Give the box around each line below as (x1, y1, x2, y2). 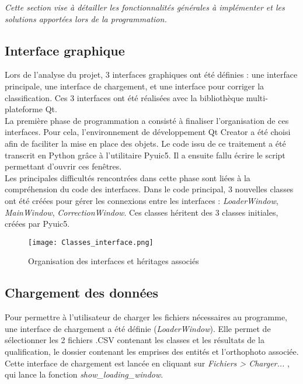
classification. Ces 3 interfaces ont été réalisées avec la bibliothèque (5, 91, 244, 103)
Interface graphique (5, 41, 125, 59)
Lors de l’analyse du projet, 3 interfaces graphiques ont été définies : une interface (5, 68, 298, 81)
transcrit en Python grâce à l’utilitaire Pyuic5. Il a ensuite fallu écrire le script (5, 148, 285, 161)
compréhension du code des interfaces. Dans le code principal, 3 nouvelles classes (5, 183, 294, 195)
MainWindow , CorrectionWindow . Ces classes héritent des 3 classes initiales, (5, 206, 278, 218)
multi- (246, 91, 268, 103)
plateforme (5, 103, 43, 115)
